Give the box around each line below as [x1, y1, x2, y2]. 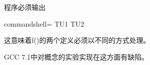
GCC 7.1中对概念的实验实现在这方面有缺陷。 [4, 51, 149, 62]
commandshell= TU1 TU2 [4, 18, 84, 29]
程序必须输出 [4, 2, 46, 12]
